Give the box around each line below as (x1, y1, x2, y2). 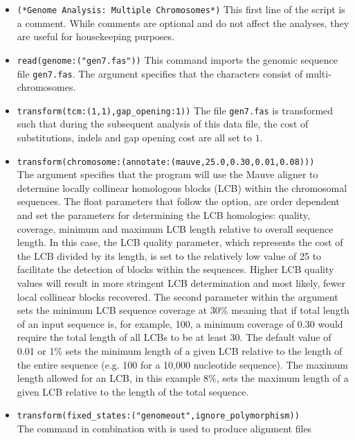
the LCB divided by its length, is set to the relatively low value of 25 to (17, 248, 322, 263)
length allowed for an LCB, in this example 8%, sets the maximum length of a (17, 371, 349, 385)
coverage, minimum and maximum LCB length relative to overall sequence (17, 221, 334, 236)
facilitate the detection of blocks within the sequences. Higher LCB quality (17, 262, 334, 276)
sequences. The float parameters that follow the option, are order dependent (17, 194, 340, 209)
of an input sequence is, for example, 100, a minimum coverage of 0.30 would (17, 316, 343, 331)
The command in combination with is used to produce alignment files (17, 421, 312, 435)
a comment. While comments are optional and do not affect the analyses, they (17, 15, 349, 30)
